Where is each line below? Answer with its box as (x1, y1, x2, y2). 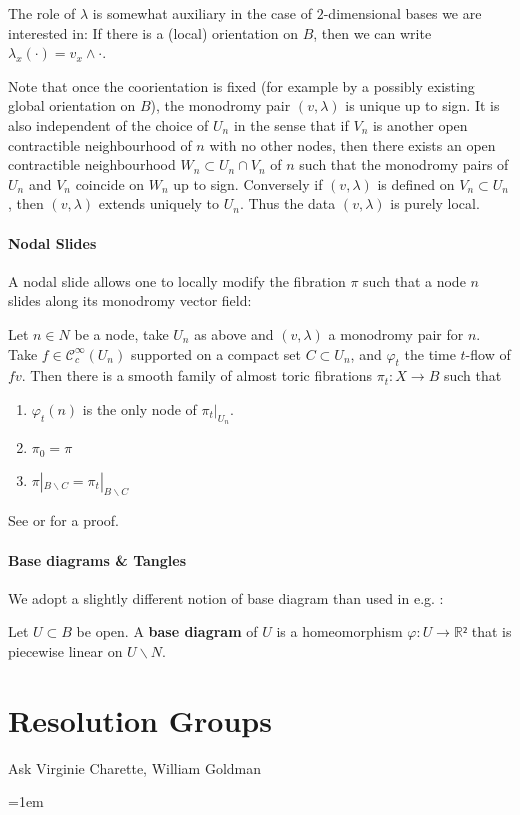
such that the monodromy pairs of (299, 154, 509, 175)
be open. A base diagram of (76, 621, 258, 642)
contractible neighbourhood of (8, 134, 192, 155)
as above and (194, 323, 274, 344)
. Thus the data (239, 193, 336, 214)
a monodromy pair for (328, 323, 464, 344)
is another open (372, 114, 468, 135)
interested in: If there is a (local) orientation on (8, 22, 298, 43)
